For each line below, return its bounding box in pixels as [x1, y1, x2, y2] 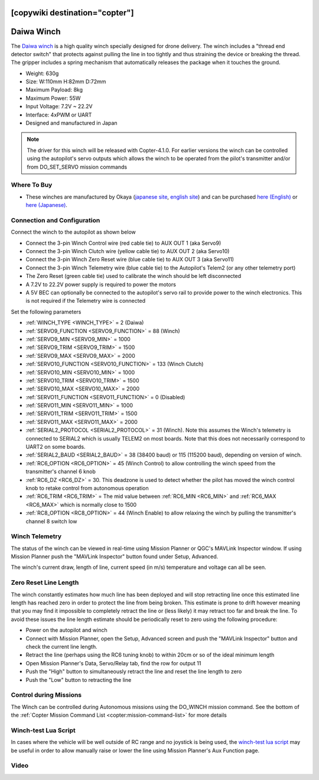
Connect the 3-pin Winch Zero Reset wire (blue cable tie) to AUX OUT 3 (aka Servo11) [25, 256, 235, 263]
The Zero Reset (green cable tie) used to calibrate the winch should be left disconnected [25, 273, 242, 280]
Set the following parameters [11, 308, 82, 315]
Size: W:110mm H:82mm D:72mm [25, 78, 106, 85]
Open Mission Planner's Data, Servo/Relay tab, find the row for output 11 [25, 659, 201, 666]
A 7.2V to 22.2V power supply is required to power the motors [25, 281, 177, 288]
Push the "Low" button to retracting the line [25, 676, 132, 683]
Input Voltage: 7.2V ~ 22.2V [25, 103, 93, 110]
